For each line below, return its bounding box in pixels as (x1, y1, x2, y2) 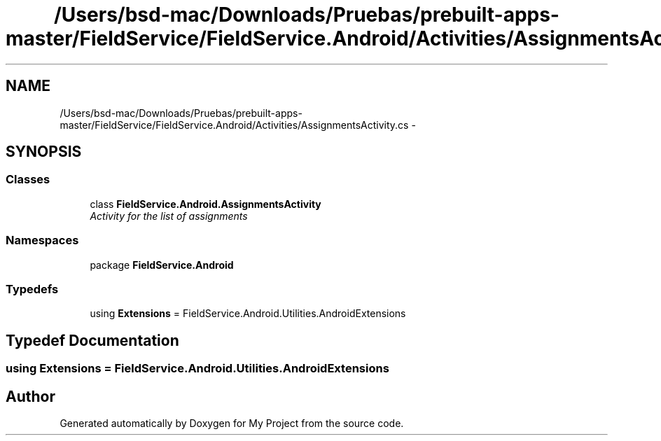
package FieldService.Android (90, 258, 234, 271)
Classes (6, 172, 50, 187)
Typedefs (6, 281, 59, 296)
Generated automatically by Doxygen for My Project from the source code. (60, 417, 404, 429)
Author (6, 387, 55, 405)
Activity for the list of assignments (90, 209, 248, 222)
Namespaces (6, 233, 79, 248)
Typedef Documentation (6, 331, 179, 349)
